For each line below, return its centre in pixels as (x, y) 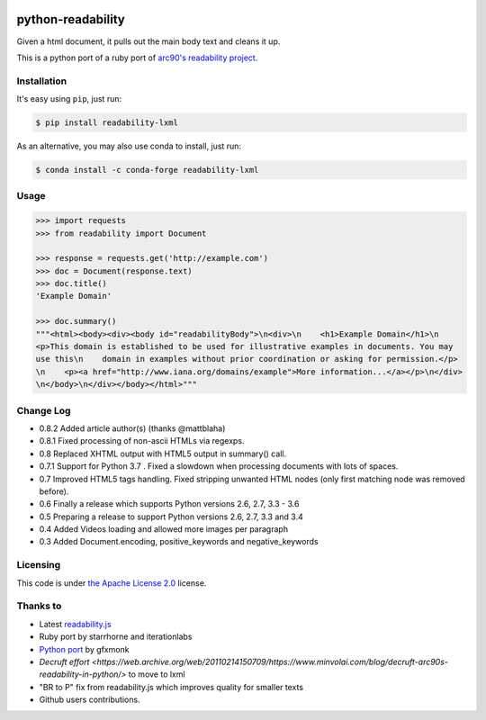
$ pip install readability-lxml (107, 123)
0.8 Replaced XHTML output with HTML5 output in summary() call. (163, 454)
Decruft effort (64, 661)
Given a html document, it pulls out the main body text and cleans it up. (148, 41)
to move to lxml (157, 674)
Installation (42, 81)
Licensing (39, 565)
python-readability (71, 19)
